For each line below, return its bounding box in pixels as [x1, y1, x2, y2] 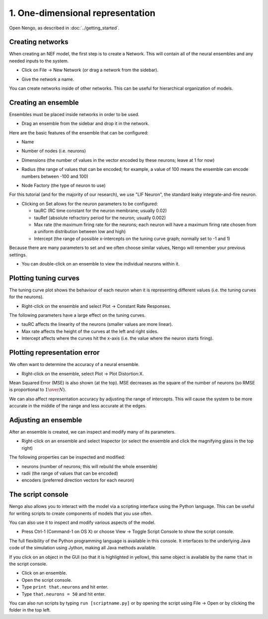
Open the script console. [21, 577, 72, 583]
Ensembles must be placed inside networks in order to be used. [9, 111, 139, 117]
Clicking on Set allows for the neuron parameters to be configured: [21, 201, 158, 207]
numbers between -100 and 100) [21, 173, 89, 179]
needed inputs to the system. [9, 58, 69, 64]
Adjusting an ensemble [9, 416, 82, 424]
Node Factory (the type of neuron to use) [21, 182, 106, 189]
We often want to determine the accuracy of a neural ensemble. [9, 362, 140, 368]
